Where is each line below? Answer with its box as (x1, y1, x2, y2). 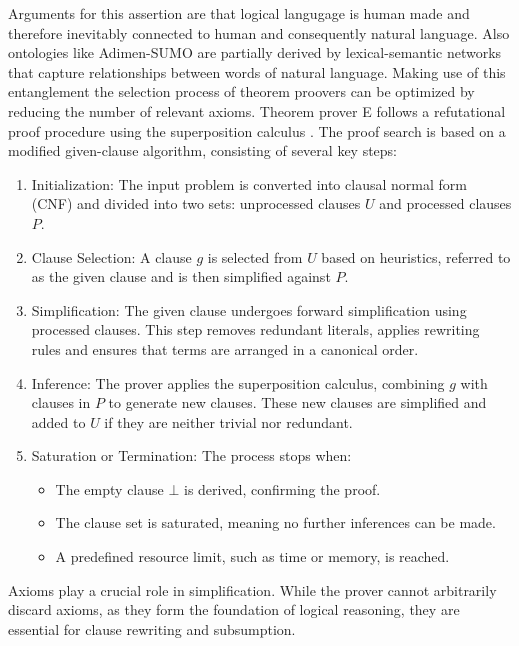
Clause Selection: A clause (31, 246, 192, 267)
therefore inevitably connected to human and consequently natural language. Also (8, 22, 510, 43)
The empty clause (55, 478, 164, 499)
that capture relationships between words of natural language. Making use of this (8, 61, 506, 82)
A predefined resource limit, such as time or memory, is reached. (55, 546, 450, 567)
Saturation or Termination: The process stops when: (31, 445, 352, 466)
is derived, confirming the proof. (183, 478, 381, 499)
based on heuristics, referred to (321, 246, 511, 267)
